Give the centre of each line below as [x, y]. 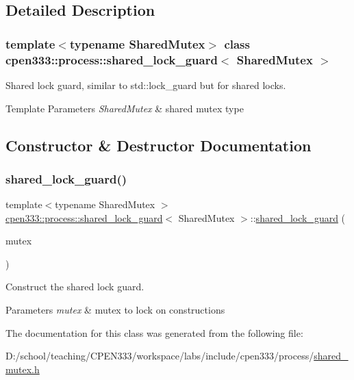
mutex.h [23, 369]
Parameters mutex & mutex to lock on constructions [115, 310]
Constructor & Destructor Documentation [159, 145]
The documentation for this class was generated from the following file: [154, 332]
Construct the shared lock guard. [75, 287]
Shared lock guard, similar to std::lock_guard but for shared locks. [146, 85]
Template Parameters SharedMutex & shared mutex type [125, 108]
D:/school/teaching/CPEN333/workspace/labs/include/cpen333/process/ [160, 356]
